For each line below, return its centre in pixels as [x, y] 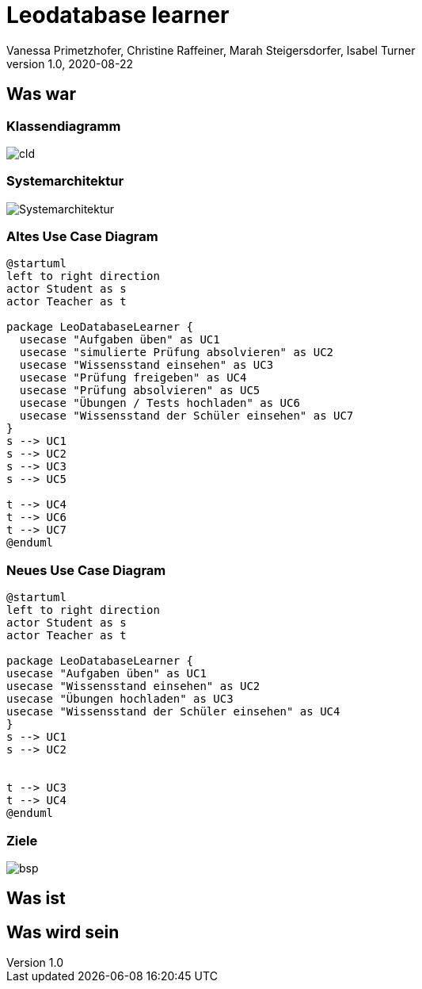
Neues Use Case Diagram [86, 570]
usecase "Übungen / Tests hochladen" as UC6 [160, 403]
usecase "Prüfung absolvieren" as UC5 [140, 391]
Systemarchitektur [65, 181]
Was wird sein [63, 932]
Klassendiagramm [64, 126]
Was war [42, 94]
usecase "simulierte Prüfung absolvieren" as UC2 [177, 353]
